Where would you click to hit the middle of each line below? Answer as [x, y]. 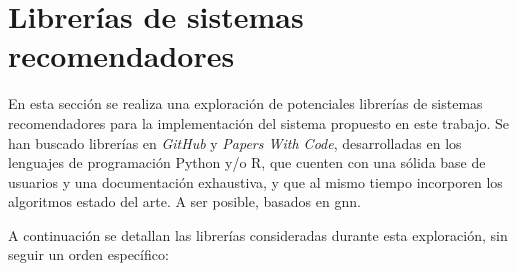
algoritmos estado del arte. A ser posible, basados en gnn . [184, 201]
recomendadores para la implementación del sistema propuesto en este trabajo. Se [259, 122]
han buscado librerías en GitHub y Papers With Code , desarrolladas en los [235, 142]
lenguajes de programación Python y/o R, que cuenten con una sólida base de [247, 162]
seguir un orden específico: [88, 254]
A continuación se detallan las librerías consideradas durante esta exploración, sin [258, 234]
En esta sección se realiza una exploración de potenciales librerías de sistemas [245, 103]
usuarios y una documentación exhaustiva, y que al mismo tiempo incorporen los [255, 181]
